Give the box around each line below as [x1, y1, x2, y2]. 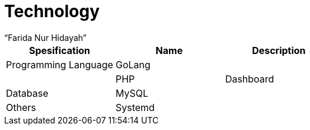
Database [6, 87, 49, 99]
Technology [4, 1, 100, 21]
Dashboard [225, 72, 274, 85]
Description [252, 44, 306, 56]
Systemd [115, 101, 155, 113]
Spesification [28, 44, 90, 56]
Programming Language [6, 58, 113, 71]
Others [6, 101, 36, 113]
